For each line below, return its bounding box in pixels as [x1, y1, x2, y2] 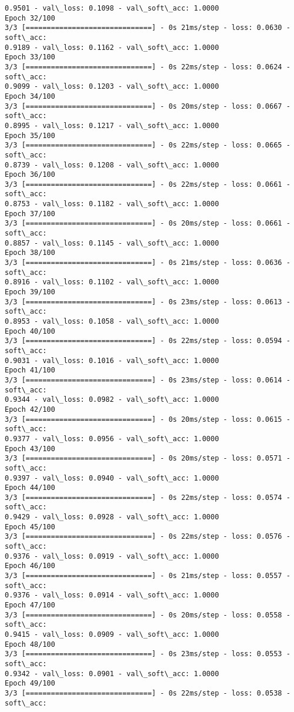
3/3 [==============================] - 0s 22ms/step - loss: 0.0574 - [5, 493, 290, 502]
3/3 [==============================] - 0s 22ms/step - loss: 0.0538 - [5, 689, 290, 697]
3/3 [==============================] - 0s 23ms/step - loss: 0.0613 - [5, 297, 290, 306]
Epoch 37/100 [5, 209, 55, 218]
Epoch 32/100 [5, 14, 55, 22]
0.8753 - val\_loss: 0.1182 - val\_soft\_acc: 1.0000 [5, 200, 219, 209]
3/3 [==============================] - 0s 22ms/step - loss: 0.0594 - [5, 337, 290, 345]
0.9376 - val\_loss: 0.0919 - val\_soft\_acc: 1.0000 [5, 552, 219, 560]
